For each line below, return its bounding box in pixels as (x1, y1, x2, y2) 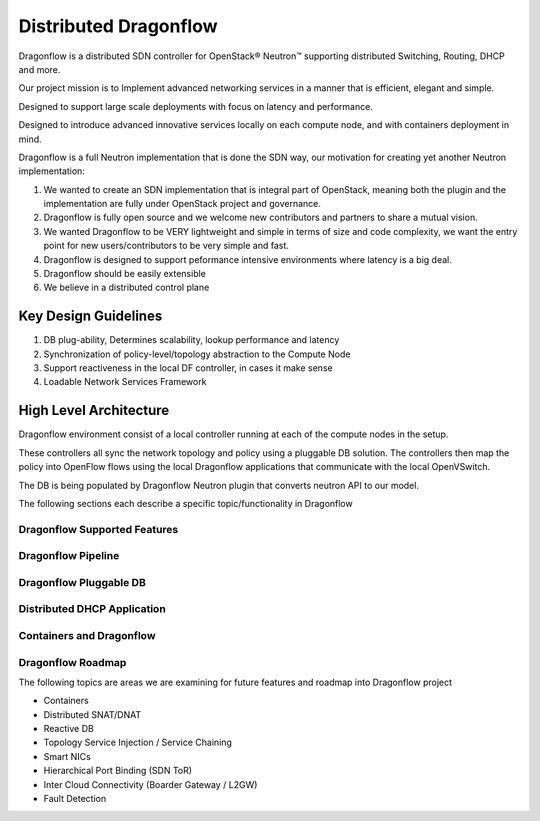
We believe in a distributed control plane (43, 281, 210, 294)
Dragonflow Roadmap (18, 655, 127, 669)
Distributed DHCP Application (18, 602, 167, 616)
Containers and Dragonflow (18, 628, 156, 642)
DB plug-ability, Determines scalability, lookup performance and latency (43, 334, 340, 346)
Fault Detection (43, 793, 107, 805)
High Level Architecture (18, 402, 170, 419)
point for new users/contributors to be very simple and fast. (43, 240, 290, 252)
